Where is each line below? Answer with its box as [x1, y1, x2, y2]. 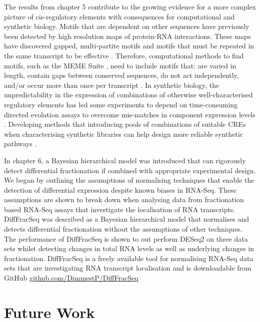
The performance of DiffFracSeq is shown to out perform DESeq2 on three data [4, 233, 248, 244]
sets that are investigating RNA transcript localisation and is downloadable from [4, 263, 251, 273]
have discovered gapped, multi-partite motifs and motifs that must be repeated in [4, 40, 254, 51]
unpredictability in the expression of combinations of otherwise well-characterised [4, 89, 253, 100]
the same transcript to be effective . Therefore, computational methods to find [4, 50, 244, 60]
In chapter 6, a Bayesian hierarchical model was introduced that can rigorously [4, 155, 246, 165]
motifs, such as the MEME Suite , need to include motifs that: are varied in [4, 60, 236, 70]
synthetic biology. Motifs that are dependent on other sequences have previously [4, 21, 249, 31]
